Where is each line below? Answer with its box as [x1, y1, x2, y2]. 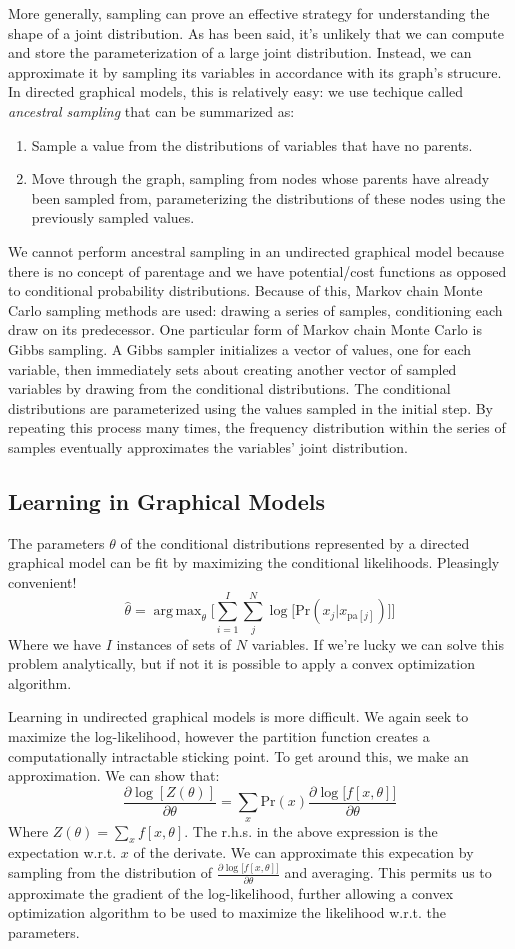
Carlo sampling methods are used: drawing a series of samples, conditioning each [8, 299, 503, 320]
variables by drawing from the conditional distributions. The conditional [8, 378, 451, 399]
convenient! [8, 571, 77, 592]
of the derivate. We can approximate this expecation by [133, 842, 474, 863]
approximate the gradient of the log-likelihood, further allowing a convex [8, 882, 454, 903]
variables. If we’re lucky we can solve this [251, 633, 504, 654]
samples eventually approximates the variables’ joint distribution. [8, 436, 408, 457]
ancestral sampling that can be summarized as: [8, 100, 295, 121]
